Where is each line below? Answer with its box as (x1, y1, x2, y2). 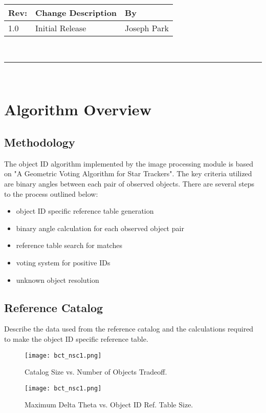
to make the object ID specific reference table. (4, 333, 148, 344)
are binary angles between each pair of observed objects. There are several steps (4, 178, 255, 189)
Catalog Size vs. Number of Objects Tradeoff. (25, 366, 167, 377)
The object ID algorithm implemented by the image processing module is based (4, 158, 254, 169)
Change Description (35, 7, 117, 18)
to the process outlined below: (4, 188, 98, 199)
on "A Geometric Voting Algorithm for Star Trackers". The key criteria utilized (4, 168, 252, 179)
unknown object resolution (16, 274, 99, 285)
